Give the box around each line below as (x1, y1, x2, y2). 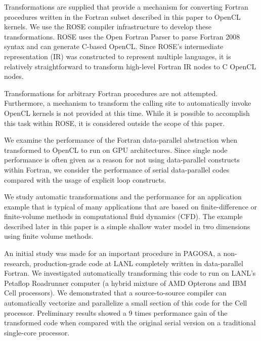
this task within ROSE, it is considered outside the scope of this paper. (4, 117, 225, 128)
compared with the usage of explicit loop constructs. (4, 174, 166, 185)
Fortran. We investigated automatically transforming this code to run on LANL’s (4, 268, 256, 278)
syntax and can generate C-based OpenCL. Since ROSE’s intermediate (4, 41, 224, 52)
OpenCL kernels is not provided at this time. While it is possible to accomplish (4, 107, 250, 118)
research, (4, 258, 31, 268)
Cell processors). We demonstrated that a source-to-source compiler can (4, 287, 227, 298)
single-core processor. (4, 327, 70, 337)
